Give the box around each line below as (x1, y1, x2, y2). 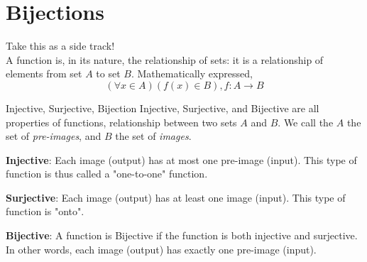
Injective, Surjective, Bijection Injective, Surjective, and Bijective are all (6, 100, 319, 115)
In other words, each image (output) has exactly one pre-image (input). (6, 241, 317, 256)
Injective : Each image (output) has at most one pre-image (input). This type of (6, 152, 357, 167)
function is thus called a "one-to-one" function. (6, 166, 208, 181)
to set (96, 66, 121, 81)
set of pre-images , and (6, 129, 102, 143)
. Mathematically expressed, (131, 66, 253, 81)
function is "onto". (6, 204, 84, 219)
